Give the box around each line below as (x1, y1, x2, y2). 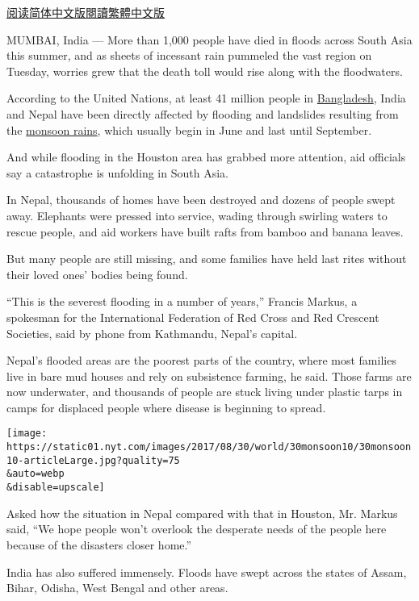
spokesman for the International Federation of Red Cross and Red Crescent (6, 308, 379, 325)
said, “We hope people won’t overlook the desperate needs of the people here (6, 520, 387, 537)
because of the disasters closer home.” (6, 536, 192, 553)
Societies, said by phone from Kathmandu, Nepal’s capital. (6, 324, 298, 341)
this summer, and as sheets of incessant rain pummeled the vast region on (6, 47, 372, 64)
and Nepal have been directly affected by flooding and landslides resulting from (6, 105, 399, 122)
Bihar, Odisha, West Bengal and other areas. (6, 579, 228, 596)
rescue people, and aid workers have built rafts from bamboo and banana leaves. (6, 223, 404, 240)
